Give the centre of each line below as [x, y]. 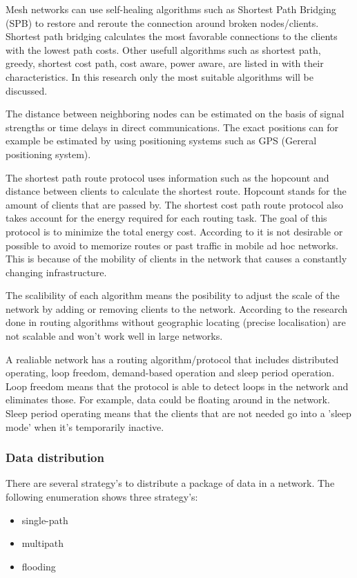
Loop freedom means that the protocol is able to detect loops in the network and [177, 386]
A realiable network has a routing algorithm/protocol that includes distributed [172, 359]
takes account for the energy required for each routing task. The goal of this [166, 218]
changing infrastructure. [56, 272]
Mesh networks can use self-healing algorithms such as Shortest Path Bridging [171, 9]
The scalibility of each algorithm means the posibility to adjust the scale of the [173, 295]
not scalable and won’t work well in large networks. [114, 336]
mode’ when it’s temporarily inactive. [85, 426]
